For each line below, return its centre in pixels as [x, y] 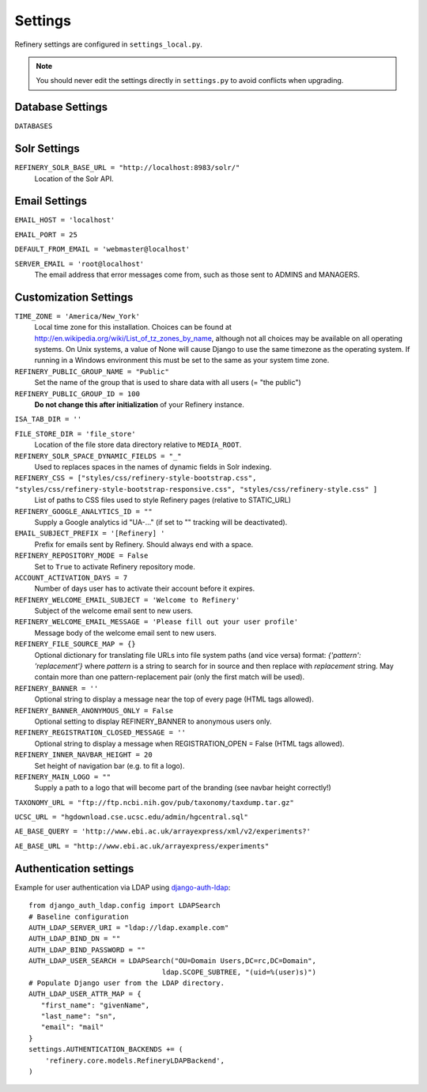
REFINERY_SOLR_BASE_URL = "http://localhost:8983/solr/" [127, 168]
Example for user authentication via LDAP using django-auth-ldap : [123, 887]
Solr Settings [47, 149]
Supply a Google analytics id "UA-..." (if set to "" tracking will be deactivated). [161, 522]
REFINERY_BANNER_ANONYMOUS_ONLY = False [94, 710]
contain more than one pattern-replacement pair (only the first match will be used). [169, 677]
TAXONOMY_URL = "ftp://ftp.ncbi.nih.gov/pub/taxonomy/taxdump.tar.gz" [154, 802]
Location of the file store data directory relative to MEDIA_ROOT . [138, 445]
